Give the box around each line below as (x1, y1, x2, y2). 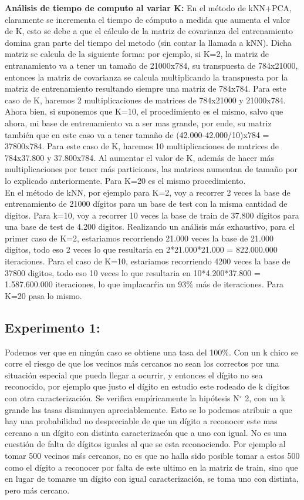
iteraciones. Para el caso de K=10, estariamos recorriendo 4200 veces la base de (5, 255, 291, 267)
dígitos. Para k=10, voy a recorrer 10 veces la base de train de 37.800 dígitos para (5, 209, 299, 221)
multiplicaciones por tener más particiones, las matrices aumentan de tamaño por (5, 163, 298, 175)
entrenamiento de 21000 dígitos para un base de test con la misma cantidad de (5, 197, 288, 210)
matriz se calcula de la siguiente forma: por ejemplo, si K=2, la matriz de (5, 48, 269, 60)
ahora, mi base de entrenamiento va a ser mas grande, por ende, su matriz (5, 116, 272, 129)
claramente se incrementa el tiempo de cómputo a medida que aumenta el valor (5, 13, 291, 25)
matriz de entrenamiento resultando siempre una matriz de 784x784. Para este (5, 82, 286, 95)
